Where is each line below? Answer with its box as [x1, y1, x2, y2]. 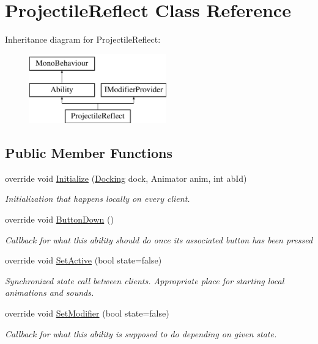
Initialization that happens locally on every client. [5, 192, 190, 205]
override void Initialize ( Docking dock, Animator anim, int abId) [5, 171, 247, 184]
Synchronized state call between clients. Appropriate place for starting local [5, 274, 284, 287]
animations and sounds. [5, 286, 94, 299]
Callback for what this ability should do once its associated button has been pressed [5, 233, 313, 246]
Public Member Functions [5, 143, 172, 162]
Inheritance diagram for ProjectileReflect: [5, 33, 161, 46]
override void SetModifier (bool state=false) [5, 307, 169, 320]
